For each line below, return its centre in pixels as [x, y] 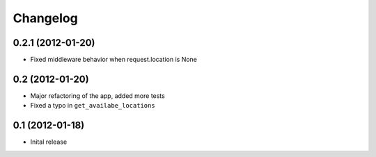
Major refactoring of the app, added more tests [97, 96]
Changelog [45, 18]
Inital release [49, 142]
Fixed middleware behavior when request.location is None [114, 60]
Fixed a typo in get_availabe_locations [93, 106]
